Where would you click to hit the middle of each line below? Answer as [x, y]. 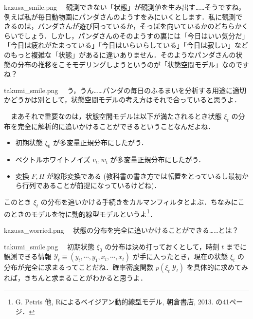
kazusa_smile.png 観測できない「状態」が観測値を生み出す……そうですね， [125, 7]
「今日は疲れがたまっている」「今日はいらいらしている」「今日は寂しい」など [126, 45]
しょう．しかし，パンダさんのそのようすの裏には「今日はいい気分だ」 [136, 35]
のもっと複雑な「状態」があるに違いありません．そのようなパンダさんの [120, 54]
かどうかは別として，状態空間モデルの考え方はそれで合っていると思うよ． [122, 100]
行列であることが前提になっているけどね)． [91, 185]
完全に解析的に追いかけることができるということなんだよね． [116, 126]
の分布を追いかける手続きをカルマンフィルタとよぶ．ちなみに [139, 201]
